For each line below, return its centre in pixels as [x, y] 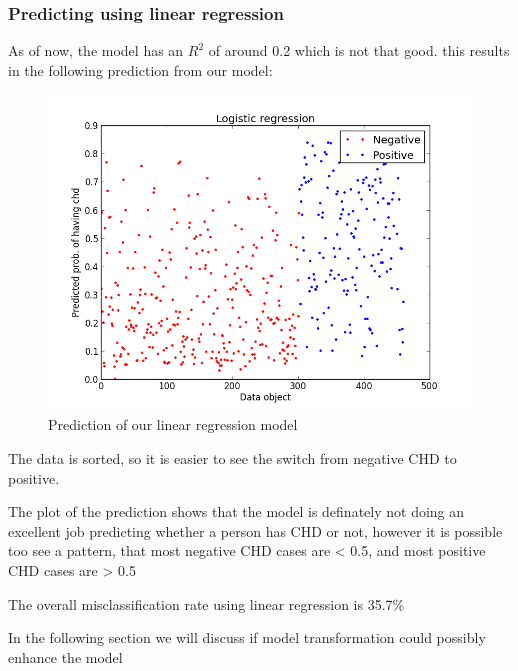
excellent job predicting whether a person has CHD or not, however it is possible [255, 530]
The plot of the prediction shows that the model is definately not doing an [236, 511]
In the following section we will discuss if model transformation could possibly [247, 637]
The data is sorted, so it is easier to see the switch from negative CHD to [232, 458]
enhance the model [65, 656]
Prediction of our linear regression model [173, 424]
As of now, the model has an [96, 50]
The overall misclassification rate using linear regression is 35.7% [206, 603]
